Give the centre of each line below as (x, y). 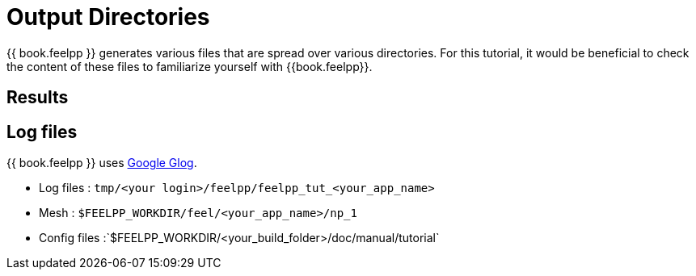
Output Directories (108, 17)
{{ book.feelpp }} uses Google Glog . (102, 163)
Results (38, 98)
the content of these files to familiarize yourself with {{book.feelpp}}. (190, 66)
